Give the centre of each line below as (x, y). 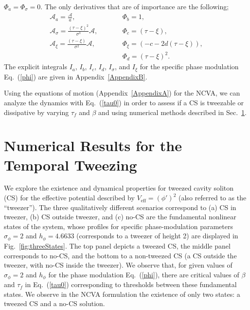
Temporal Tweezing (71, 165)
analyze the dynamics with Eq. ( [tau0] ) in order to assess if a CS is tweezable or (124, 102)
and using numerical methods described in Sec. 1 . (172, 112)
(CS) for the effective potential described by (69, 198)
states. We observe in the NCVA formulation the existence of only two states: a (122, 294)
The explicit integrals (36, 67)
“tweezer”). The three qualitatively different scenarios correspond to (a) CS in (120, 207)
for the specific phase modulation (189, 67)
